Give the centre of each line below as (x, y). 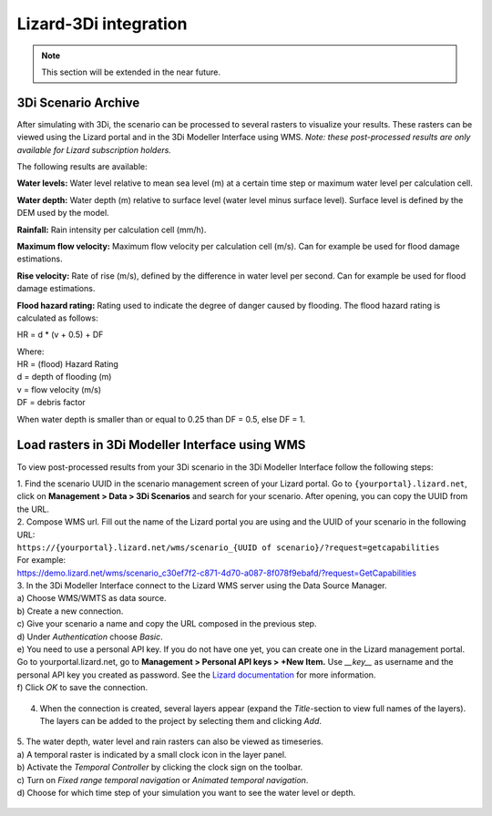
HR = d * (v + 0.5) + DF (60, 335)
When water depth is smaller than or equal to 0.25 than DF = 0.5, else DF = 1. (161, 419)
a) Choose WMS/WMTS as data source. (92, 598)
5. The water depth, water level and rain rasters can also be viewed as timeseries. (170, 741)
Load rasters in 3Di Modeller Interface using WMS (161, 445)
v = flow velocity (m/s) (59, 389)
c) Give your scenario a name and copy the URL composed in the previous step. (167, 624)
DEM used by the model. (63, 213)
